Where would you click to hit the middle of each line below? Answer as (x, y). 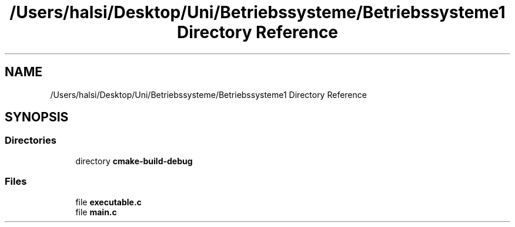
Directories (31, 140)
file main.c (96, 212)
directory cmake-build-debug (134, 161)
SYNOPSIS (37, 117)
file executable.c (108, 202)
